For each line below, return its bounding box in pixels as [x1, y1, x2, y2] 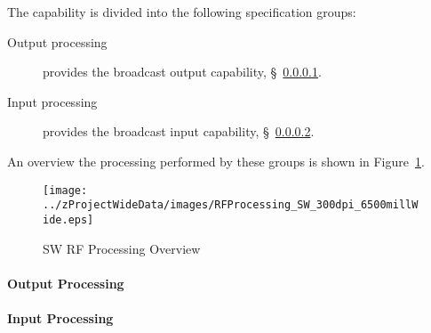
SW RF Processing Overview [43, 239, 201, 257]
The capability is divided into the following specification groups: [7, 3, 356, 20]
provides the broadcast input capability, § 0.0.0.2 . [43, 122, 315, 141]
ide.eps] [43, 213, 94, 226]
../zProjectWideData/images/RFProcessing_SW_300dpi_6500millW [43, 199, 419, 212]
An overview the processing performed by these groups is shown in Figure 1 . [7, 151, 425, 170]
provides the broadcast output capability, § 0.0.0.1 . [43, 62, 322, 81]
